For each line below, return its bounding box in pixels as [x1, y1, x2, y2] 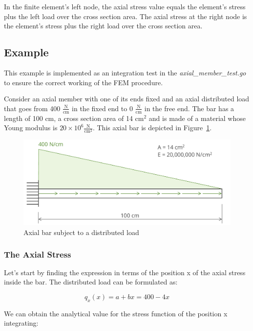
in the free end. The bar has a [144, 103, 234, 113]
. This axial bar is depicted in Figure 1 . [92, 122, 212, 133]
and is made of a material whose [148, 113, 246, 123]
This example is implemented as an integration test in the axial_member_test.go [4, 67, 246, 77]
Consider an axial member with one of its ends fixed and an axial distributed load [4, 94, 250, 104]
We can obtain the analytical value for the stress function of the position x [4, 308, 228, 318]
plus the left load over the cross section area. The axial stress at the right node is [4, 11, 247, 21]
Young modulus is [4, 122, 58, 133]
